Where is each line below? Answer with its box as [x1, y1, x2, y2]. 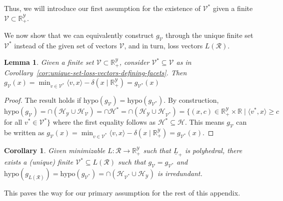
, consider [119, 57, 149, 67]
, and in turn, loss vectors [124, 40, 203, 50]
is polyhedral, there [184, 145, 242, 156]
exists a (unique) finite [4, 157, 73, 167]
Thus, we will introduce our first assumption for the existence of [4, 3, 200, 13]
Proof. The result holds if [4, 95, 81, 105]
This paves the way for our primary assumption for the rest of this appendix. [4, 188, 240, 198]
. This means [184, 117, 224, 127]
